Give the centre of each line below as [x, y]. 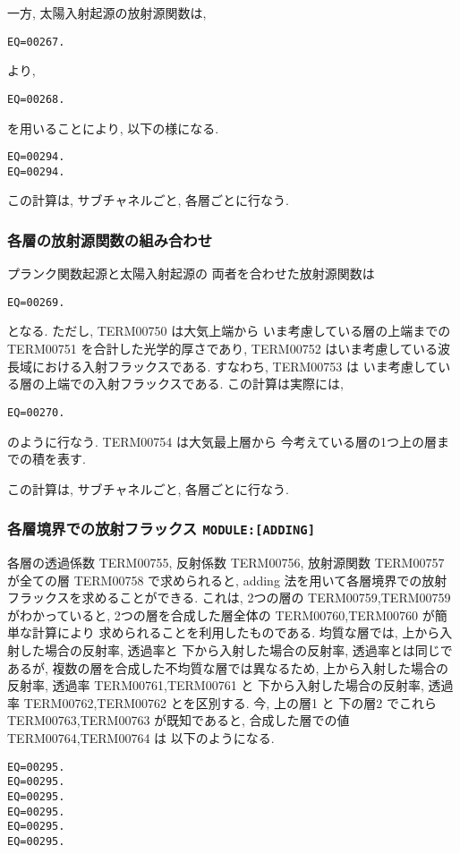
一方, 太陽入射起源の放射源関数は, [107, 13]
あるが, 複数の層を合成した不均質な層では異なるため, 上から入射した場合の [228, 667]
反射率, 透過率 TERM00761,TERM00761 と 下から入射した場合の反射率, [216, 685]
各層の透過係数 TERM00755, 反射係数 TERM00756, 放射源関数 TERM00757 [226, 563]
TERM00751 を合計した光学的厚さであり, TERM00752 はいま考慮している [222, 349]
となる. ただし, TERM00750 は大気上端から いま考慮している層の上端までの [229, 331]
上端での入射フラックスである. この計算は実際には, [194, 384]
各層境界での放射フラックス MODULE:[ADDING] [162, 529]
